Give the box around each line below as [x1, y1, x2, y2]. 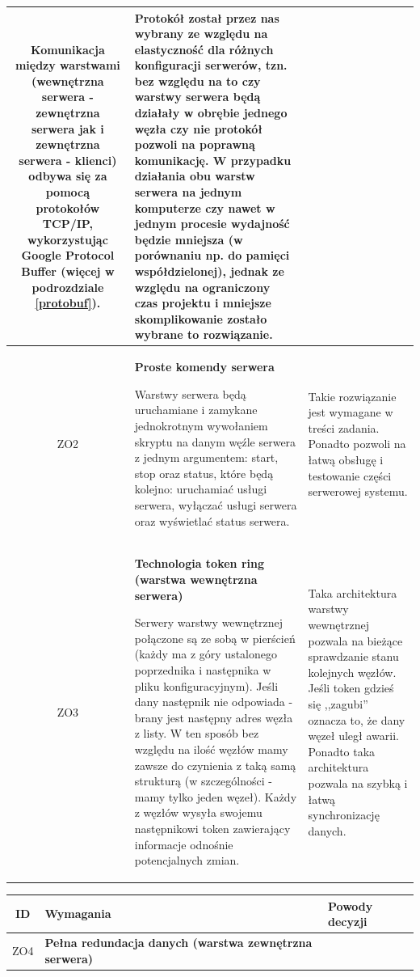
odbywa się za [28, 167, 107, 184]
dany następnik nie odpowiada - [134, 693, 293, 710]
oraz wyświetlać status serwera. [134, 512, 290, 529]
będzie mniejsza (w [134, 231, 243, 247]
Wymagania [44, 905, 111, 922]
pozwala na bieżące [308, 632, 403, 649]
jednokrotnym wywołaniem [134, 417, 268, 434]
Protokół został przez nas [134, 9, 279, 26]
